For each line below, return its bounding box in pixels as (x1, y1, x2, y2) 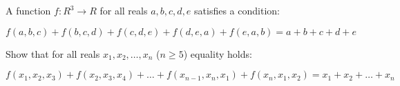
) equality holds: (183, 46, 252, 61)
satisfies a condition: (194, 3, 280, 17)
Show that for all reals (6, 46, 100, 61)
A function (6, 3, 51, 17)
